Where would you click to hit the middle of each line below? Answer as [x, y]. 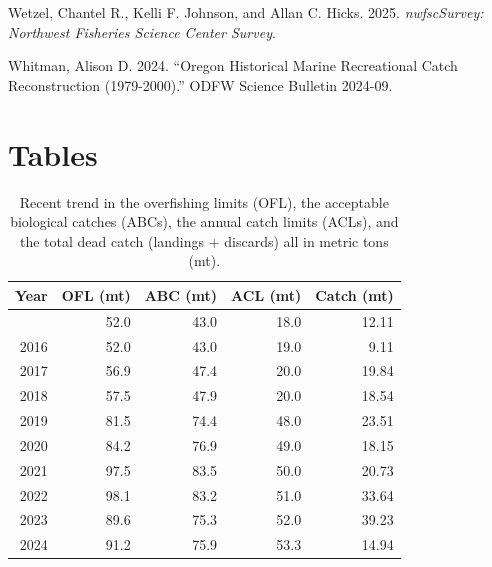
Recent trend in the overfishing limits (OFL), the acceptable [204, 201]
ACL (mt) [266, 294]
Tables [53, 153]
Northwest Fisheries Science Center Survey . [142, 31]
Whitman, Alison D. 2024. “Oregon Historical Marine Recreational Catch [233, 65]
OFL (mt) [96, 294]
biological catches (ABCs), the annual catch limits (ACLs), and [204, 221]
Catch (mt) [354, 294]
